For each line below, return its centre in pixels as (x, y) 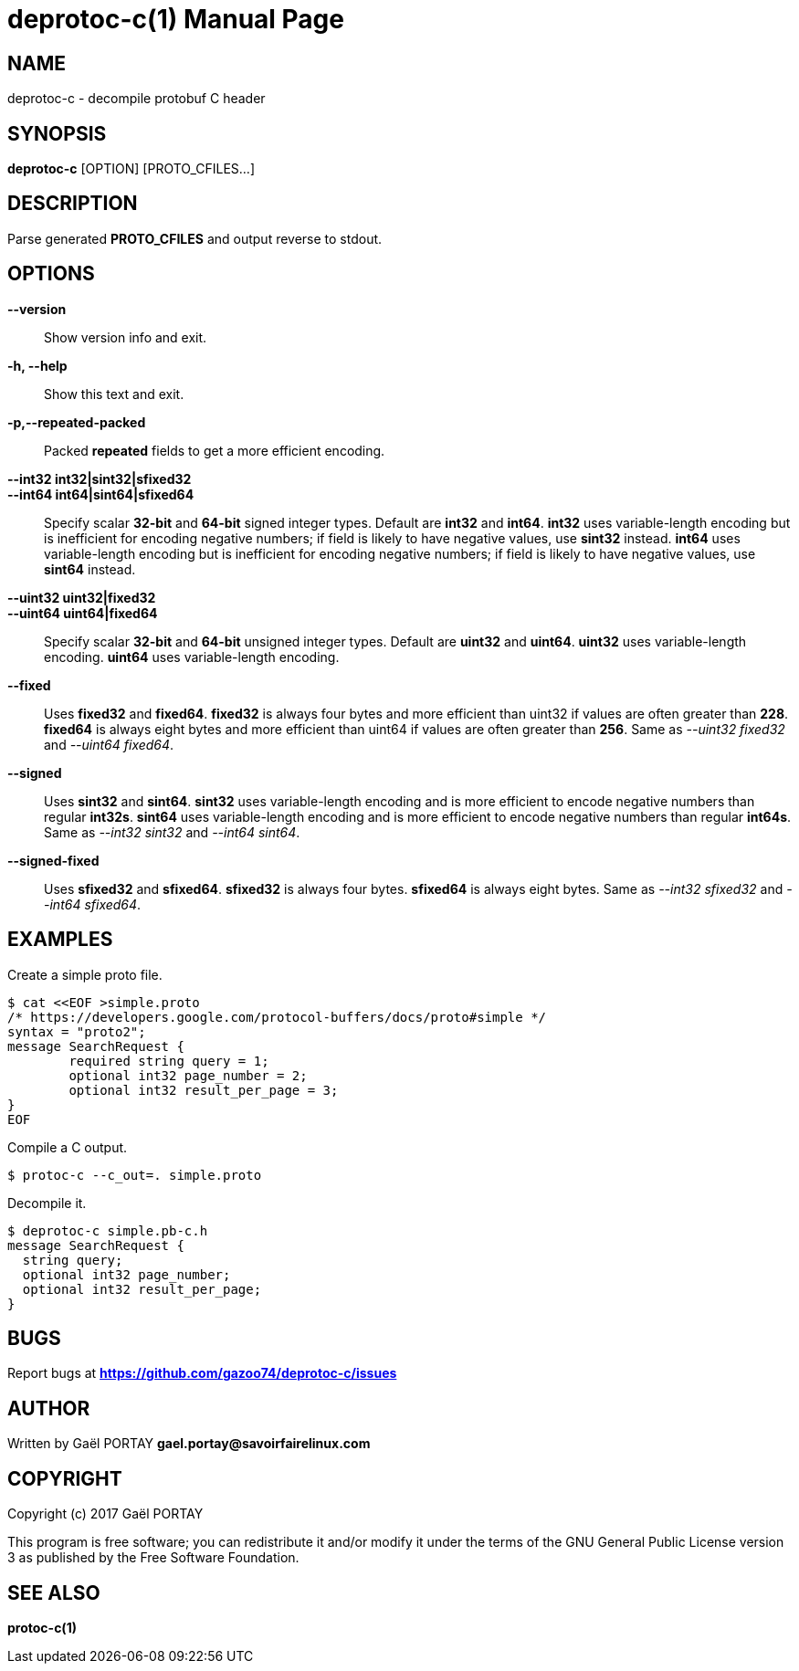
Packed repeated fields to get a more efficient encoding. (215, 450)
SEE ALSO (54, 1592)
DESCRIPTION (73, 204)
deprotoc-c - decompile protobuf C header (137, 99)
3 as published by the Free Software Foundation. (153, 1558)
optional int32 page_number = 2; (188, 1075)
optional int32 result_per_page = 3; (204, 1090)
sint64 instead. (90, 569)
